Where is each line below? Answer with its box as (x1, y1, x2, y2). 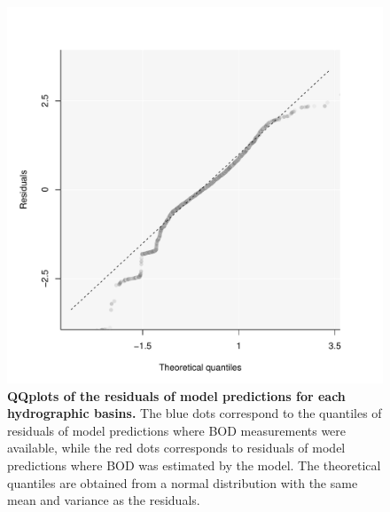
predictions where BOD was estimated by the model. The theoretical (7, 455, 381, 474)
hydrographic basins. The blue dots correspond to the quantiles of (7, 404, 382, 422)
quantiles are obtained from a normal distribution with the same (7, 473, 358, 492)
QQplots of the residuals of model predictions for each (7, 386, 346, 405)
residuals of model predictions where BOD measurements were (7, 421, 347, 439)
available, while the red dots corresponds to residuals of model (7, 438, 346, 457)
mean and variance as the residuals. (7, 491, 200, 509)
